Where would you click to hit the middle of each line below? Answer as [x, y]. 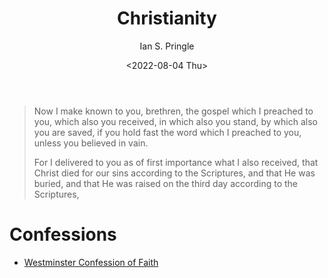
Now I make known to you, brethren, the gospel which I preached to [173, 111]
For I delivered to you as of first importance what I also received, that [176, 162]
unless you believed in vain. [91, 143]
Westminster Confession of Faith [91, 262]
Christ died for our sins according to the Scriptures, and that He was [174, 173]
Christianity [167, 18]
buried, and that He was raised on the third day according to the [165, 183]
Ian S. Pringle [167, 46]
